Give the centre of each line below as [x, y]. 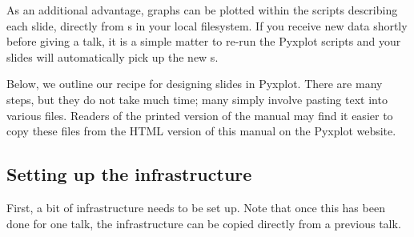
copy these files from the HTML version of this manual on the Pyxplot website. [201, 131]
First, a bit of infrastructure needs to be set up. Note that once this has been [196, 207]
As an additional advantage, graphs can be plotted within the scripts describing [202, 10]
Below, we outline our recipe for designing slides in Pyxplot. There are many [195, 84]
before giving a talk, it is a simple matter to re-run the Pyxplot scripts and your [204, 41]
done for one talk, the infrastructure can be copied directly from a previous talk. [204, 223]
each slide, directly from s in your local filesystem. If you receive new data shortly [207, 25]
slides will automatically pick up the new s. [113, 56]
